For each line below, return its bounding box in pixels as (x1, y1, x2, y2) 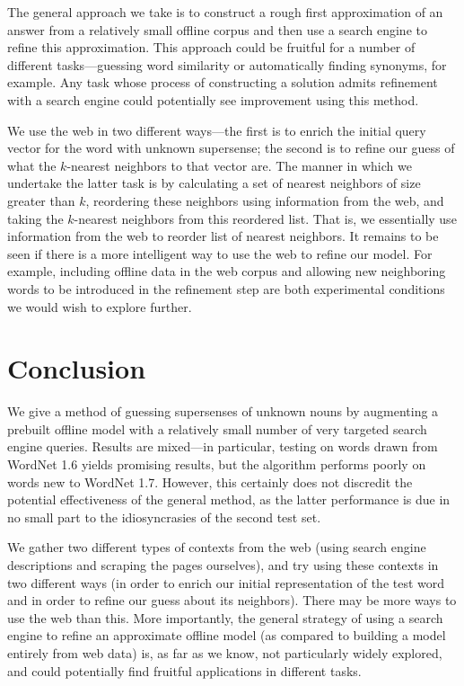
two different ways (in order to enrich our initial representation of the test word (7, 573, 445, 592)
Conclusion (7, 350, 146, 387)
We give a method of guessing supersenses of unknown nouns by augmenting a (7, 402, 439, 421)
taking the (7, 209, 64, 227)
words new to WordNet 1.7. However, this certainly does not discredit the (7, 472, 413, 491)
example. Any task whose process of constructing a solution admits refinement (7, 73, 438, 92)
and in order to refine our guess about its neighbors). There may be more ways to (7, 591, 457, 610)
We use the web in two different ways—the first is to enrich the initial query (7, 120, 426, 139)
